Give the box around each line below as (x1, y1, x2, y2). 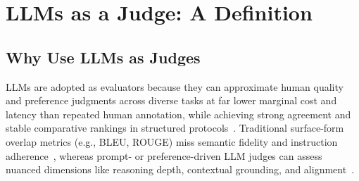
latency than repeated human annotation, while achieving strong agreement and (6, 106, 351, 121)
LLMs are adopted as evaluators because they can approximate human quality (6, 79, 344, 94)
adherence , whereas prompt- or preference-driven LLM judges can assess (6, 148, 322, 163)
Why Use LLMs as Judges (6, 46, 201, 68)
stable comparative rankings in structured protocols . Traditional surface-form (6, 120, 344, 135)
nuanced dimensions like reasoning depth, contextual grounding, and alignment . (6, 162, 355, 177)
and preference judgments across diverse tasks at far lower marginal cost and (6, 93, 337, 108)
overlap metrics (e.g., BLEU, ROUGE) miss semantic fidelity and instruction (6, 134, 338, 149)
